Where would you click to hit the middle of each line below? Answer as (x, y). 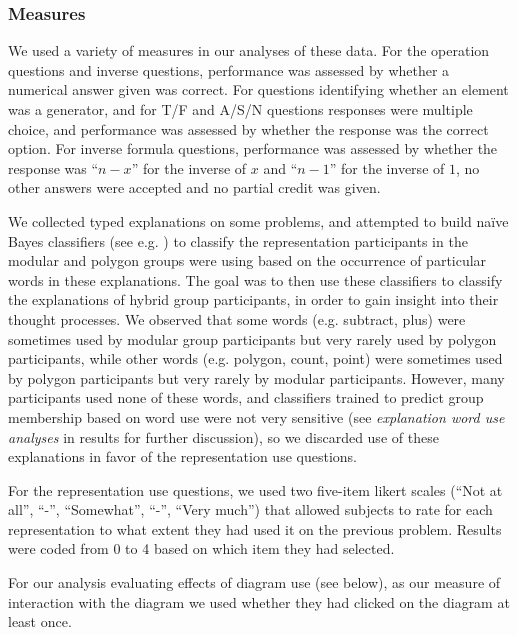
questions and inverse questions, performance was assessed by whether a (229, 69)
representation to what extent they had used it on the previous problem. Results (255, 528)
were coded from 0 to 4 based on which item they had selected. (201, 548)
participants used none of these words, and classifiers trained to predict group (246, 397)
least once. (40, 621)
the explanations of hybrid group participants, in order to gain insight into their (253, 299)
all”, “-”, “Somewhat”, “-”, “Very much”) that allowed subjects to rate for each (250, 509)
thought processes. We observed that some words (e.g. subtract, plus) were (237, 318)
